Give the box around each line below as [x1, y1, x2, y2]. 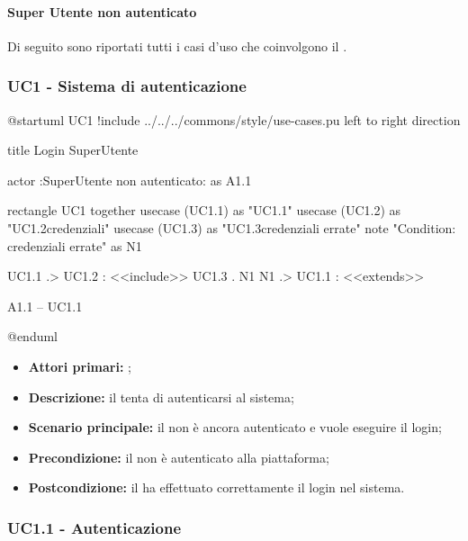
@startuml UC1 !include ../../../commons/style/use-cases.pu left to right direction [7, 110, 461, 129]
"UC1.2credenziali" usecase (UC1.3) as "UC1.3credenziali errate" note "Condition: [7, 218, 456, 237]
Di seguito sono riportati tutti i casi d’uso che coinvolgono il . [7, 36, 347, 55]
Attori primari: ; [28, 356, 131, 375]
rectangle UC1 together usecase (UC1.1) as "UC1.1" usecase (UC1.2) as [7, 201, 401, 220]
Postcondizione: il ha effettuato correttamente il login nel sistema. [28, 478, 405, 497]
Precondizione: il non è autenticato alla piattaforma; [28, 447, 329, 466]
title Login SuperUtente [7, 140, 139, 159]
